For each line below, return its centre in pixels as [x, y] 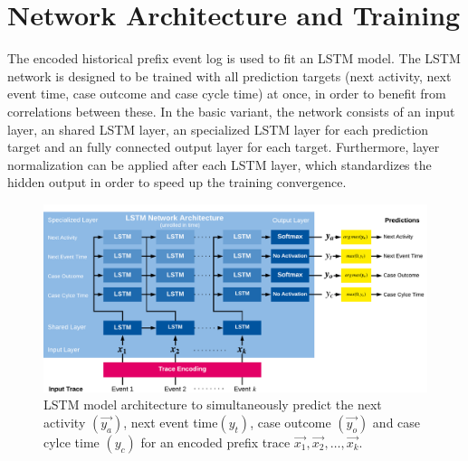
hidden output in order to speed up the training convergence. [177, 182]
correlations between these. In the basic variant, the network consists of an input [231, 111]
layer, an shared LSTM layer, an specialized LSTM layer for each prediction [218, 129]
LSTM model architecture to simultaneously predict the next [213, 405]
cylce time [72, 442]
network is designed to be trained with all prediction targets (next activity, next [229, 75]
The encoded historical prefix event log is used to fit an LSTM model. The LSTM [234, 58]
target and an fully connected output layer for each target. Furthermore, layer [224, 147]
